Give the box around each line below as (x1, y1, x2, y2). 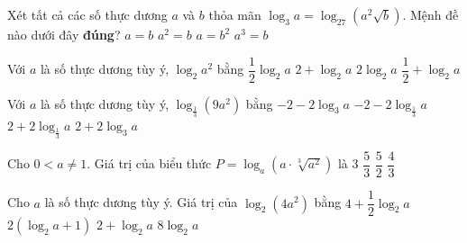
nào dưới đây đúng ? (7, 25, 121, 43)
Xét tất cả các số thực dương (7, 5, 168, 23)
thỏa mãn (208, 5, 261, 23)
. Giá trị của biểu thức (87, 154, 212, 173)
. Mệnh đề (402, 5, 459, 23)
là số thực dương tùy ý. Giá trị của (44, 193, 238, 211)
